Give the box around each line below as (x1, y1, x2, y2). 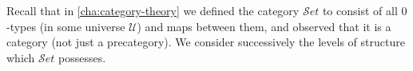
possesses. (58, 49, 106, 65)
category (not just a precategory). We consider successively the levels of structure (6, 34, 405, 50)
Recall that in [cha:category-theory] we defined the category (6, 2, 300, 18)
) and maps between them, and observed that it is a (137, 18, 391, 34)
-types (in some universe (6, 18, 125, 34)
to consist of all (322, 2, 398, 18)
